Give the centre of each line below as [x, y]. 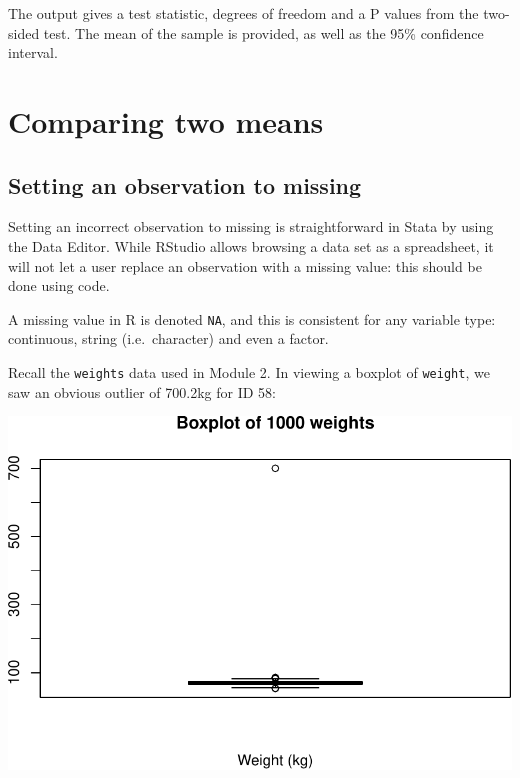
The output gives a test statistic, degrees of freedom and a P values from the [243, 13]
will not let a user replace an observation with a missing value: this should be [245, 265]
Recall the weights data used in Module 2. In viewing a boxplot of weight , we [249, 371]
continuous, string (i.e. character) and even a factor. [168, 338]
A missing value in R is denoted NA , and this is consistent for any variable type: [252, 318]
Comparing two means [166, 120]
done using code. [59, 285]
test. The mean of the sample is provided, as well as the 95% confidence [263, 32]
